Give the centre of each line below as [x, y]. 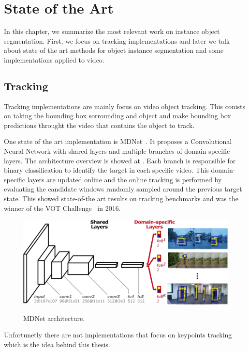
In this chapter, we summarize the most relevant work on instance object [112, 31]
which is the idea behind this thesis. [57, 344]
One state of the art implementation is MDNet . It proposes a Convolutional [118, 141]
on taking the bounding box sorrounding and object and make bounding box [117, 116]
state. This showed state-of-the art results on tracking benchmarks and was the [121, 199]
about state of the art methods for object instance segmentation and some [114, 50]
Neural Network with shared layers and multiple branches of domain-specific [117, 151]
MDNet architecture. [54, 318]
